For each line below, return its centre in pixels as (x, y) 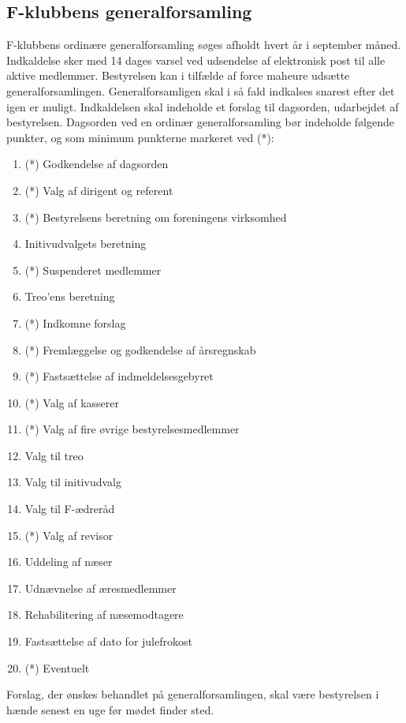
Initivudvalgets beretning (86, 243)
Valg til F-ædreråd (70, 509)
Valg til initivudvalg (73, 482)
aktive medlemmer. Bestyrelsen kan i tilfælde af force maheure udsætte (178, 75)
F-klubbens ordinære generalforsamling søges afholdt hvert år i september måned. (204, 45)
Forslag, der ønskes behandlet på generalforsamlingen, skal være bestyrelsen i (193, 694)
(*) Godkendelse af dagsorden (97, 164)
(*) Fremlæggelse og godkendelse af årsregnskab (140, 349)
